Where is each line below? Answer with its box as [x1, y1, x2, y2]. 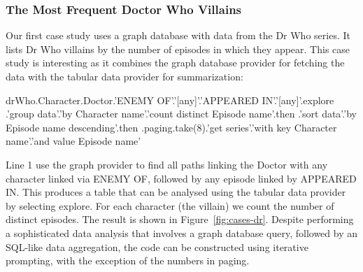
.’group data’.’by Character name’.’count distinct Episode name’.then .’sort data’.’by [6, 106, 357, 121]
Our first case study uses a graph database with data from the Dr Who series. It [6, 28, 350, 43]
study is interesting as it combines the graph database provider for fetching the [6, 55, 345, 70]
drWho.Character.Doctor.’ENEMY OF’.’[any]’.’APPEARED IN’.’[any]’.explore [6, 92, 334, 107]
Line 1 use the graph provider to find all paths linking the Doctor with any [6, 157, 328, 171]
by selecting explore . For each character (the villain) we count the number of [6, 198, 334, 213]
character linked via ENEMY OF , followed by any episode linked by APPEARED [6, 171, 357, 185]
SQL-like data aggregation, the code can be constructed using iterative [6, 239, 308, 254]
